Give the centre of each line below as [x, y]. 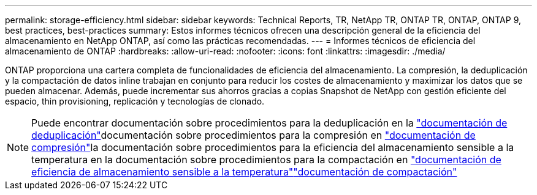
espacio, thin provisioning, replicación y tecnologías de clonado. [135, 101]
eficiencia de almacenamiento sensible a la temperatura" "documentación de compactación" [244, 172]
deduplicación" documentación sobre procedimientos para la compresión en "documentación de [253, 135]
